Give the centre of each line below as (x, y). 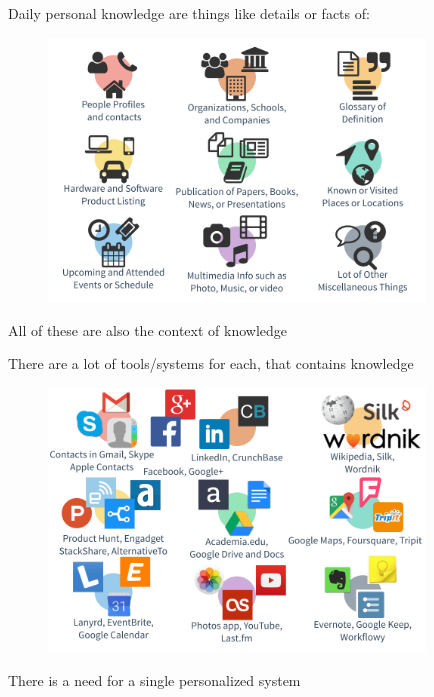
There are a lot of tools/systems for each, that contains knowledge (211, 363)
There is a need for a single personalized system (154, 680)
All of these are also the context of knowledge (147, 329)
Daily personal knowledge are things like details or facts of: (189, 13)
